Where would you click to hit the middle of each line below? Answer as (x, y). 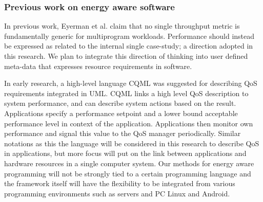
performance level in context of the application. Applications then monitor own (129, 123)
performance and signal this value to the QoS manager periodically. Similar (123, 133)
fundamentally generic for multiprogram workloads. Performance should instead (129, 36)
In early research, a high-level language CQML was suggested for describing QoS (131, 83)
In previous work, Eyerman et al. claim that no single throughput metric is (122, 26)
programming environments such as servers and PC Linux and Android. (117, 193)
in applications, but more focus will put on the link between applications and (125, 153)
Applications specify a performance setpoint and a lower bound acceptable (121, 113)
